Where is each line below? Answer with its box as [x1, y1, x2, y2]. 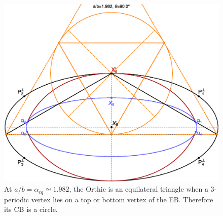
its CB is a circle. [4, 204, 58, 214]
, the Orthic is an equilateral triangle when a [69, 184, 208, 194]
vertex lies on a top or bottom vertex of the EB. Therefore [31, 194, 213, 204]
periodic [4, 194, 29, 204]
